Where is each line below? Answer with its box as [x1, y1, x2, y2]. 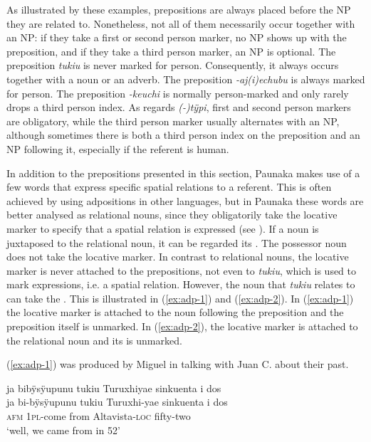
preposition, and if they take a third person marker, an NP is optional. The [6, 43, 336, 58]
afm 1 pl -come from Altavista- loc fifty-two [6, 409, 191, 423]
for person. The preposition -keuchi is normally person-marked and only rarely [6, 85, 349, 100]
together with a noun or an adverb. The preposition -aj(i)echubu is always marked [6, 71, 365, 86]
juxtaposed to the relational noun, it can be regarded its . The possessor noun [6, 235, 347, 250]
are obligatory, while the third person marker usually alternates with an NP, [6, 113, 340, 128]
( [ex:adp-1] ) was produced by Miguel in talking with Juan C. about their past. [6, 357, 349, 372]
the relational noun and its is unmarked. [6, 332, 182, 347]
